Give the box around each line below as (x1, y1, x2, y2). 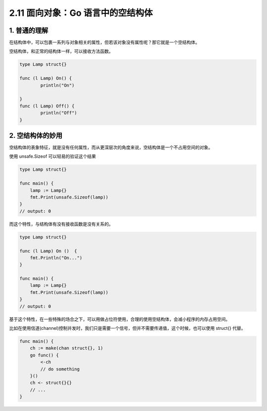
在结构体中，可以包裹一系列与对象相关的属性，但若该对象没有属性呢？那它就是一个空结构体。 (9, 40, 200, 46)
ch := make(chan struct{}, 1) (30, 345, 103, 351)
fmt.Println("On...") (30, 255, 83, 261)
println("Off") (40, 110, 78, 116)
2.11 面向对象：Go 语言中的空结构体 (9, 7, 153, 18)
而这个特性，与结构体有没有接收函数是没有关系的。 (9, 221, 113, 227)
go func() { (30, 352, 59, 358)
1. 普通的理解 (9, 26, 48, 35)
